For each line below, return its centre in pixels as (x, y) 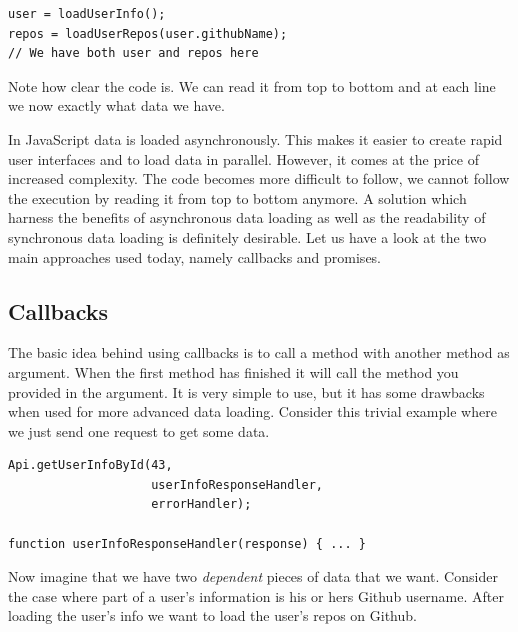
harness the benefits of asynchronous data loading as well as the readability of (247, 217)
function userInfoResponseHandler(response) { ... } (187, 543)
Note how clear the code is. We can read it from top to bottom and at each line (252, 85)
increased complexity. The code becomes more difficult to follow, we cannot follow (259, 178)
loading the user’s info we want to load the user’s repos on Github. (212, 615)
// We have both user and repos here (133, 53)
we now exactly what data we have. (116, 105)
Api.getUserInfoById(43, (90, 465)
